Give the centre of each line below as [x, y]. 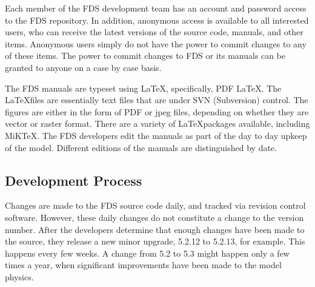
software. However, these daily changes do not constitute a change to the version [154, 217]
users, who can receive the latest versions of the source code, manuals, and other [154, 32]
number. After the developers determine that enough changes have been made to [155, 229]
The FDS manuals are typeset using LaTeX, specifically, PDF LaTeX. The [143, 88]
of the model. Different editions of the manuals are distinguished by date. [141, 147]
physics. [19, 276]
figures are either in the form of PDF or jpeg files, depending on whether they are [157, 111]
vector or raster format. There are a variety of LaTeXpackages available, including [157, 123]
